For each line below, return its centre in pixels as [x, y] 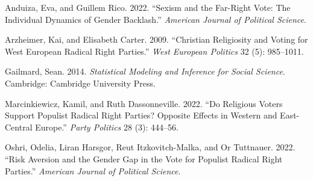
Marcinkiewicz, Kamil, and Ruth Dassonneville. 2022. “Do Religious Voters [144, 103]
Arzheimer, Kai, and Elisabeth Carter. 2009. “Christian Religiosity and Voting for [156, 39]
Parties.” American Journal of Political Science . [93, 170]
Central [19, 127]
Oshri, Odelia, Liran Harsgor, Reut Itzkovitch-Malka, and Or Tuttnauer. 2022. [150, 147]
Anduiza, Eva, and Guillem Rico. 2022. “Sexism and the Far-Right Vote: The [148, 7]
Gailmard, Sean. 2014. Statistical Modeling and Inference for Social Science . [145, 71]
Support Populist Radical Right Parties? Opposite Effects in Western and [141, 115]
